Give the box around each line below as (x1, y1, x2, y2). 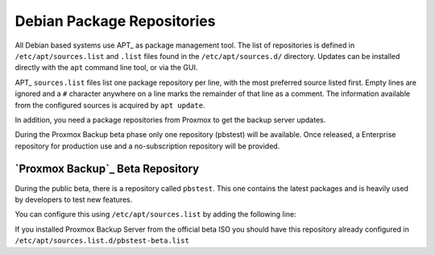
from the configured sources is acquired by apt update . (14, 100, 205, 110)
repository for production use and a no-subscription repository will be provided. (14, 141, 280, 151)
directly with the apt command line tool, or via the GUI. (14, 63, 198, 73)
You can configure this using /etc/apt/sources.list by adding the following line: (14, 210, 297, 219)
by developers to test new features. (14, 194, 133, 204)
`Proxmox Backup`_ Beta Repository (14, 162, 200, 176)
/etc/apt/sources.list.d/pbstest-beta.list (14, 236, 189, 245)
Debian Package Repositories (14, 12, 216, 30)
